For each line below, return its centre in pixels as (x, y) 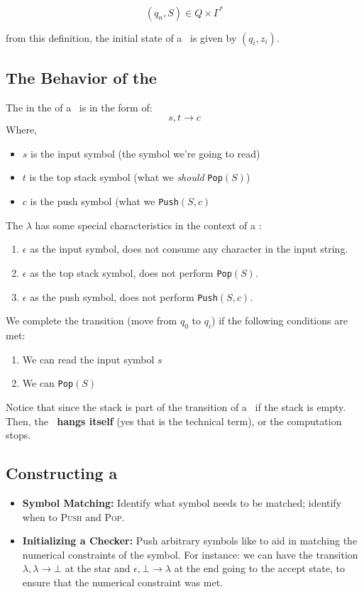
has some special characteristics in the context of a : (148, 225)
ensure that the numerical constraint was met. (123, 582)
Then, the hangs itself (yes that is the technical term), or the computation (174, 421)
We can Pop (48, 383)
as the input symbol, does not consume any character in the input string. (189, 249)
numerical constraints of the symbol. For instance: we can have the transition (190, 554)
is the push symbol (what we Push (104, 201)
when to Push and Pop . (73, 516)
